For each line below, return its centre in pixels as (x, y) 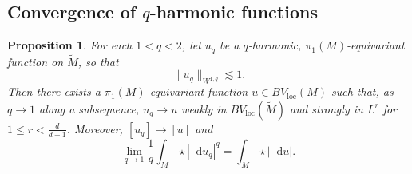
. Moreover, (95, 128)
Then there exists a (54, 91)
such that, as (362, 91)
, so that (98, 61)
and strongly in (327, 108)
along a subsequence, (89, 108)
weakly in (204, 108)
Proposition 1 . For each (70, 45)
